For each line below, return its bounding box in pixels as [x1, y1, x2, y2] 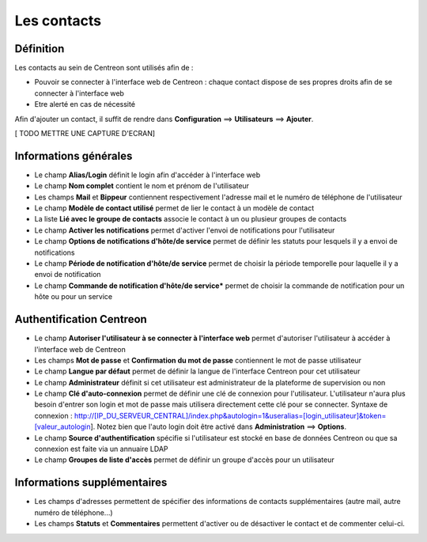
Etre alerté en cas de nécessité [34, 100, 136, 109]
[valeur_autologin [34, 422, 91, 431]
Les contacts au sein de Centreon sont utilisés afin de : [14, 63, 194, 73]
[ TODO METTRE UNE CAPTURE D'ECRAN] [14, 129, 156, 138]
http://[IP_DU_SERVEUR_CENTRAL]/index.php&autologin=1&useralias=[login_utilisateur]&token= [74, 411, 387, 420]
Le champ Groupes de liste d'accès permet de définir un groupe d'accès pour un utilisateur [34, 455, 335, 464]
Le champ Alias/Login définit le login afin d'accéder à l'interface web [34, 170, 261, 180]
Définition [14, 42, 65, 55]
